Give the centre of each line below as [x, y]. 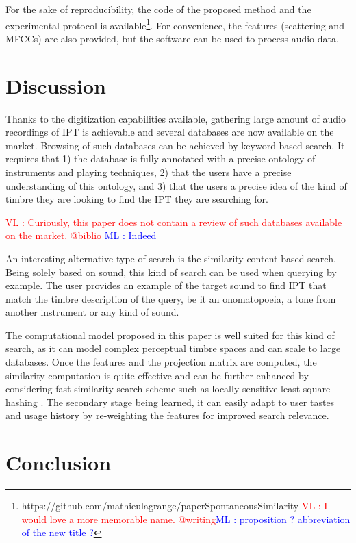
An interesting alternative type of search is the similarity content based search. [171, 258]
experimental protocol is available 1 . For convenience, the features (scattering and [175, 24]
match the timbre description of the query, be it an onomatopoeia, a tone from [171, 298]
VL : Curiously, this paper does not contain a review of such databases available [174, 222]
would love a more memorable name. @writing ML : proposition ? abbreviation [186, 519]
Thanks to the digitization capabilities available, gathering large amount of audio [176, 118]
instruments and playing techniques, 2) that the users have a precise [149, 172]
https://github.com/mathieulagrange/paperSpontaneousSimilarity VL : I [175, 506]
